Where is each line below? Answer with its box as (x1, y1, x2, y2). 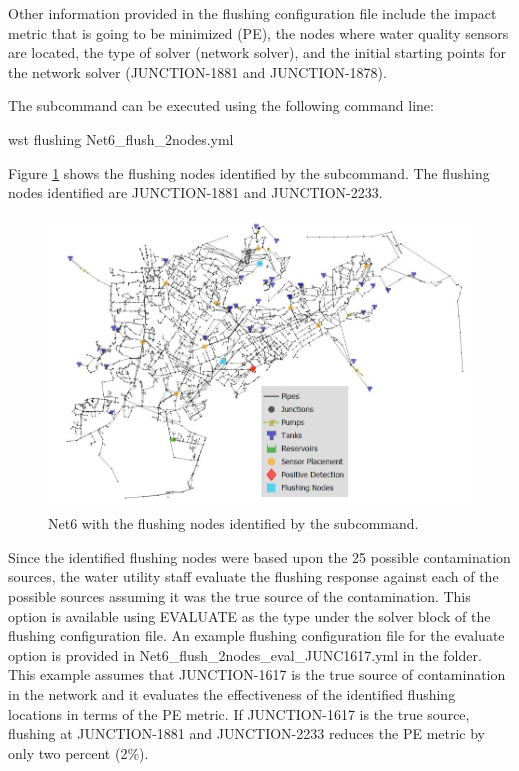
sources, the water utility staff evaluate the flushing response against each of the (8, 566, 499, 587)
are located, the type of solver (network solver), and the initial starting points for (8, 42, 506, 63)
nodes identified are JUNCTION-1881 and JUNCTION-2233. (8, 182, 383, 203)
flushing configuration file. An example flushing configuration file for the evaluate (8, 625, 505, 646)
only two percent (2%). (8, 742, 149, 763)
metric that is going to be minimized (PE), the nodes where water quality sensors (8, 22, 509, 43)
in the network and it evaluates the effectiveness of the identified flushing (8, 684, 456, 705)
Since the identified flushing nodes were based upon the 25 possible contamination (8, 546, 511, 567)
